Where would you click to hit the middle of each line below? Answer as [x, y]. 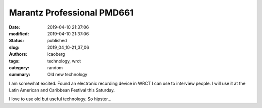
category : [19, 67]
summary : [20, 75]
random [55, 67]
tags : [14, 61]
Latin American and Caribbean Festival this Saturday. [62, 90]
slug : [14, 47]
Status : [16, 41]
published [57, 41]
